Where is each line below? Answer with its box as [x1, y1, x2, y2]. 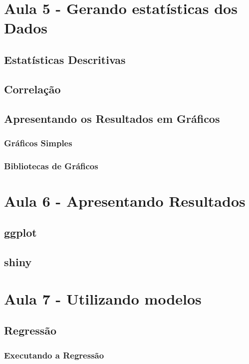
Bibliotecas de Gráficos [4, 159, 98, 172]
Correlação [4, 81, 61, 96]
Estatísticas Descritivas [4, 51, 126, 67]
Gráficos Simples [4, 136, 72, 149]
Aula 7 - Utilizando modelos [4, 288, 202, 309]
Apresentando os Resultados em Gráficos [4, 110, 220, 126]
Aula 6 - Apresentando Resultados [4, 190, 246, 211]
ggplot [4, 225, 37, 240]
